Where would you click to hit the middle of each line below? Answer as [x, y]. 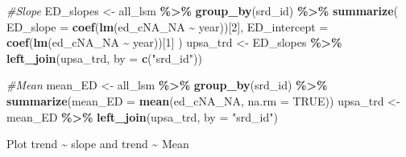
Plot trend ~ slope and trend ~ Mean [98, 144]
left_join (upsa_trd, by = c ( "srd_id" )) [104, 58]
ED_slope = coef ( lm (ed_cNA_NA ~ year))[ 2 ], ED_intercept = [168, 26]
